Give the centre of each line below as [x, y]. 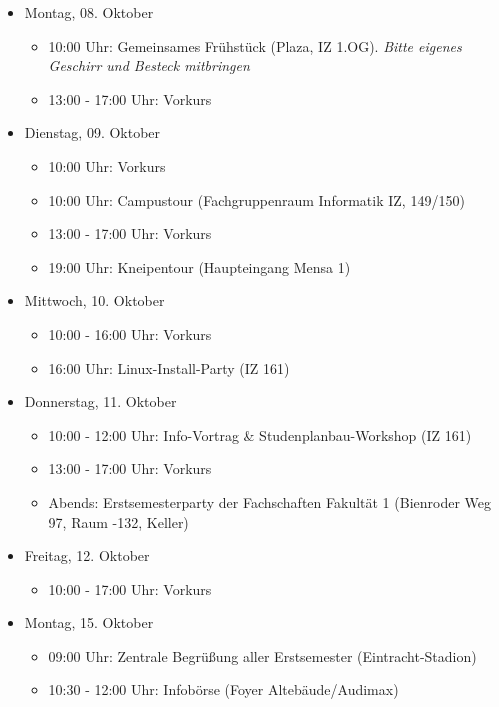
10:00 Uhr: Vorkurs [107, 165]
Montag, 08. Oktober [89, 12]
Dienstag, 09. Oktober [92, 132]
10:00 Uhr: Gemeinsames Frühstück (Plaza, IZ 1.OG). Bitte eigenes [255, 45]
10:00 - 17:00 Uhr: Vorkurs [130, 588]
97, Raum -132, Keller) [118, 521]
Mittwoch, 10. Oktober [94, 300]
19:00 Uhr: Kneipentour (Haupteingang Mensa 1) [199, 266]
